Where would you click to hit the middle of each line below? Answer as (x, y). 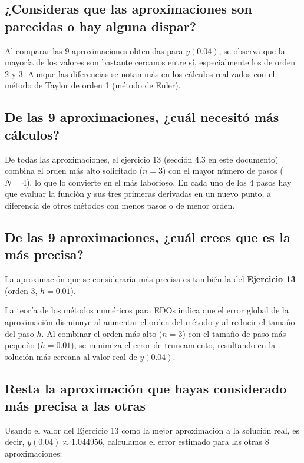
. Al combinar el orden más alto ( (102, 333)
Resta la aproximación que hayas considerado (146, 388)
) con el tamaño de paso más (234, 333)
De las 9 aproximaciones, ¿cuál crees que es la (148, 237)
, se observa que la (252, 50)
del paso (19, 333)
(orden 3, (21, 290)
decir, (15, 441)
